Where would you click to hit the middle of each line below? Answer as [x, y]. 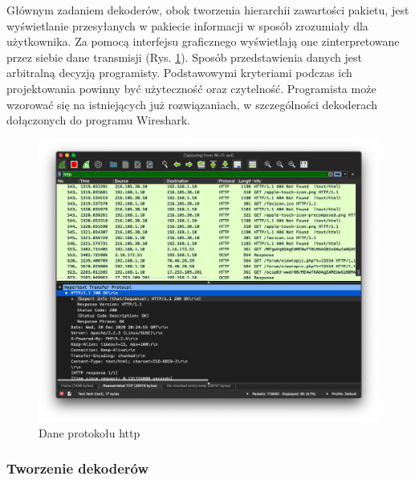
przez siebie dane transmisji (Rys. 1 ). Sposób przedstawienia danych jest [185, 57]
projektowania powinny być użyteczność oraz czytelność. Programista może [191, 88]
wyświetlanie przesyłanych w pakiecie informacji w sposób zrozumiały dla [187, 25]
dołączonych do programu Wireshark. [98, 120]
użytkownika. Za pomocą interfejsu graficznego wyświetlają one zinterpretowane [203, 41]
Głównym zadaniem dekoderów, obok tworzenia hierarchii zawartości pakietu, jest [208, 10]
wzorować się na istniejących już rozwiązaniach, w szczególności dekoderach [192, 104]
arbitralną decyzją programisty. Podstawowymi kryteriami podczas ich [179, 73]
